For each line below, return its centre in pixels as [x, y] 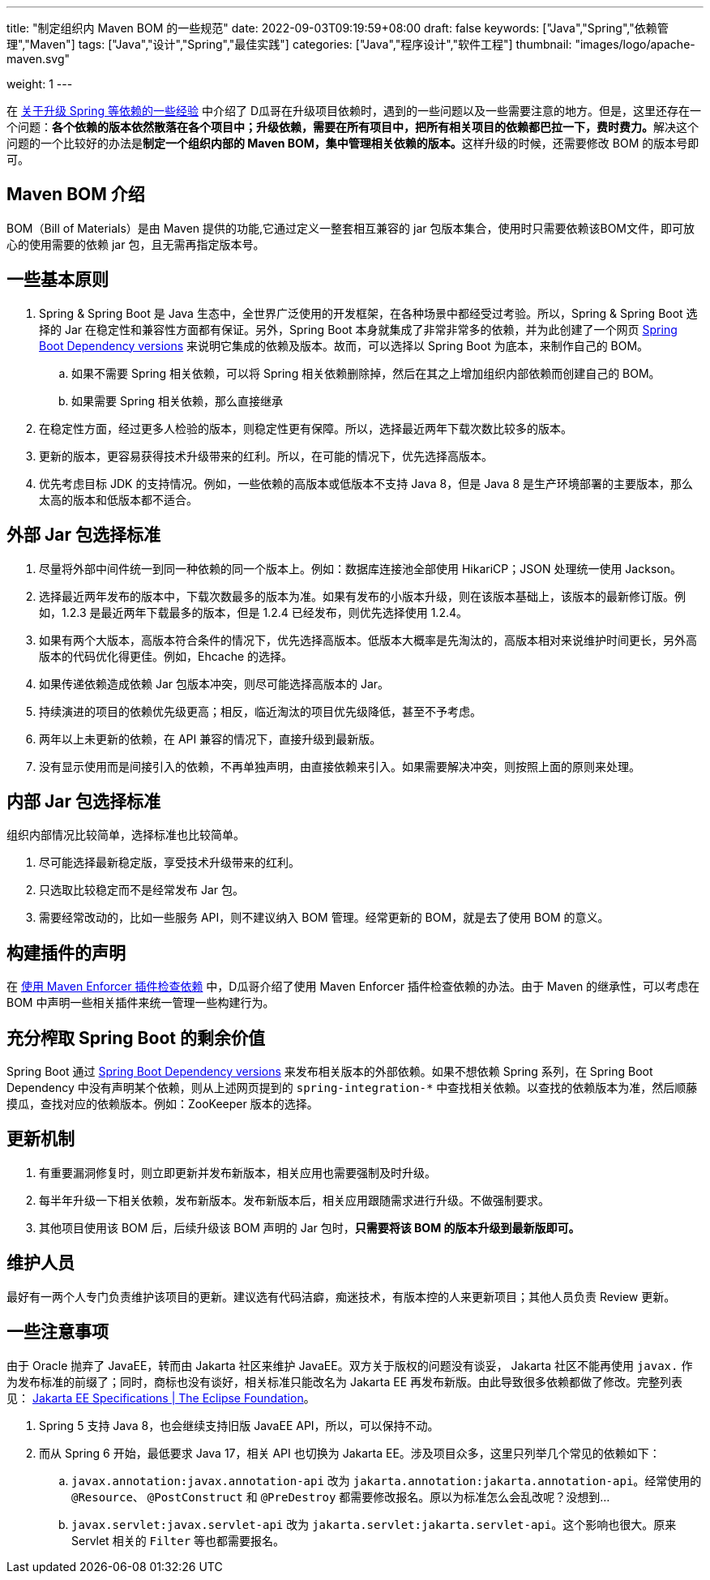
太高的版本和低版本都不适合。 [118, 499]
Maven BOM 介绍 [76, 195]
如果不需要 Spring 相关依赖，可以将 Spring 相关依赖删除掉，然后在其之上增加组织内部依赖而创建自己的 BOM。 [366, 373]
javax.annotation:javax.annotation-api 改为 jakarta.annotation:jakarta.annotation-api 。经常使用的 [387, 1480]
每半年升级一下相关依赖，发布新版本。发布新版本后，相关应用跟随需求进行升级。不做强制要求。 [294, 1200]
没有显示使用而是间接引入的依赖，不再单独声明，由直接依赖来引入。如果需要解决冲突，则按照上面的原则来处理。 [340, 766]
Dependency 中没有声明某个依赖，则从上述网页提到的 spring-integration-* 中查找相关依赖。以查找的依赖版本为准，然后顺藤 [352, 1088]
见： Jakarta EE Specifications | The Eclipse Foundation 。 [161, 1398]
